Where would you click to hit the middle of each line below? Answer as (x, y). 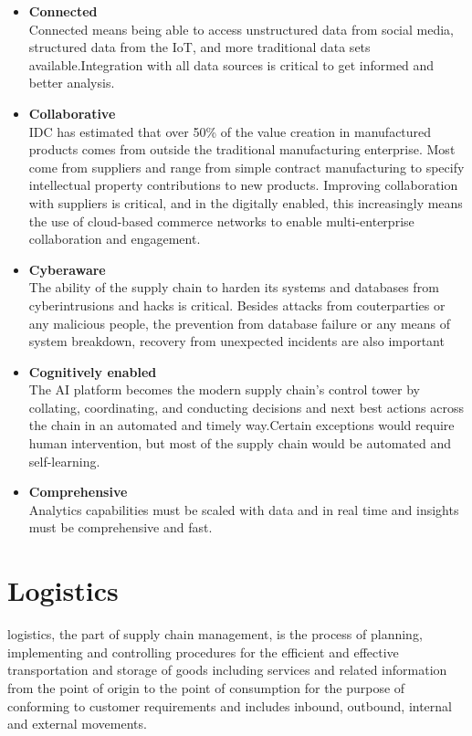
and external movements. (77, 724)
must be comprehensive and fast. (121, 527)
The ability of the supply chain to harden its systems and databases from (234, 287)
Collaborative (72, 113)
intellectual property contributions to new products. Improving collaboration (243, 185)
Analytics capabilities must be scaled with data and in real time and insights (244, 509)
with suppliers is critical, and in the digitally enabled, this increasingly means (246, 202)
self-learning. (64, 461)
